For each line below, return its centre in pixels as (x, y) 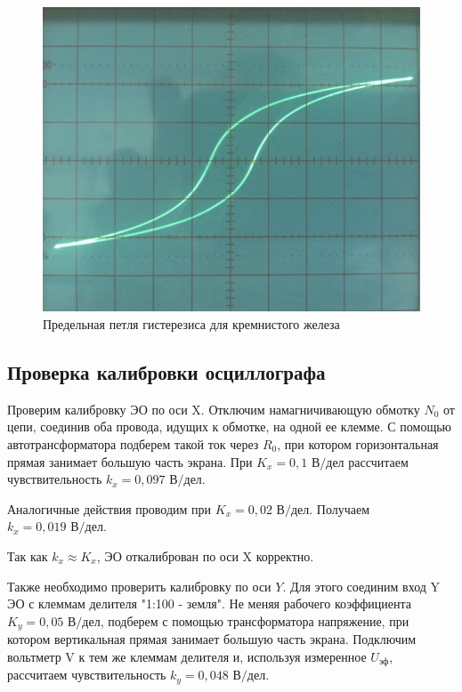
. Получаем (340, 508)
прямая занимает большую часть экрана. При (130, 461)
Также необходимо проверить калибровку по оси (139, 586)
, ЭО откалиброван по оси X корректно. (205, 556)
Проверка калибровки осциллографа (166, 372)
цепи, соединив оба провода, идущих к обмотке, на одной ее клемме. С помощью (230, 426)
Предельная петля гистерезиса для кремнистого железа (191, 324)
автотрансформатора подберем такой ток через (133, 444)
